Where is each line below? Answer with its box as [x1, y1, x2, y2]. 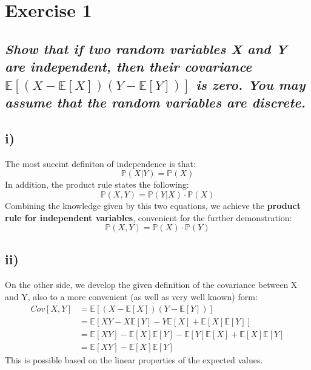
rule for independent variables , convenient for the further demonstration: [5, 211, 292, 224]
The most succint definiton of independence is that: [5, 157, 196, 170]
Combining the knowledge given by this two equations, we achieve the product [5, 199, 301, 211]
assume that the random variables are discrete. [5, 93, 306, 112]
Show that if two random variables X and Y [5, 39, 287, 58]
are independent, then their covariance [5, 57, 252, 76]
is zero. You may [196, 75, 306, 94]
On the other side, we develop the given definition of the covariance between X [5, 278, 298, 291]
